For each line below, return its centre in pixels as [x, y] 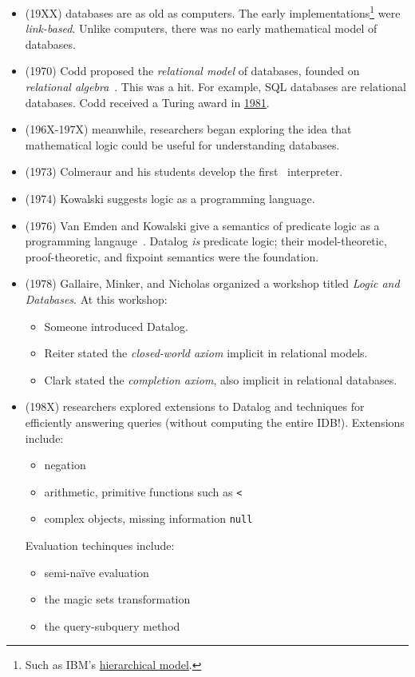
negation [65, 465]
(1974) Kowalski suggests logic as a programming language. [170, 198]
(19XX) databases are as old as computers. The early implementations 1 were [213, 12]
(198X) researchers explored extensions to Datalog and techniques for [195, 406]
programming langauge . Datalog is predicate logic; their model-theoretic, [206, 241]
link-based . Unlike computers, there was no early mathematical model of [201, 28]
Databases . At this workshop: [96, 299]
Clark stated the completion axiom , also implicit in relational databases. [221, 379]
